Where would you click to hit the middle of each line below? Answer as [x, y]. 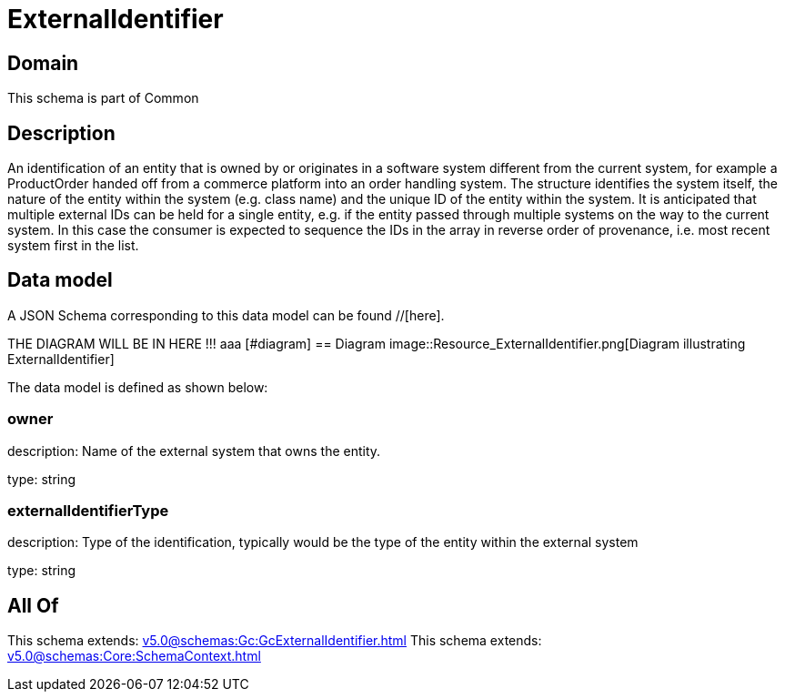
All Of [33, 605]
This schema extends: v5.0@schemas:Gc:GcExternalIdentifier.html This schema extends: [275, 641]
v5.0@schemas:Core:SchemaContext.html [134, 656]
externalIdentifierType [88, 510]
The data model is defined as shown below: [138, 387]
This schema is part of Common [103, 98]
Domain [43, 63]
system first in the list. [73, 246]
